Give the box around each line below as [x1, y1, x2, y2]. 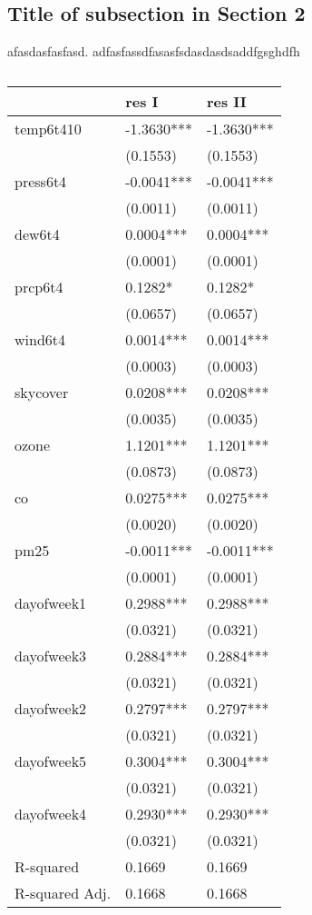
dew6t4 [15, 223, 60, 244]
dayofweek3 [15, 644, 87, 666]
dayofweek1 [15, 592, 87, 613]
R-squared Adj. [15, 881, 112, 903]
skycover [15, 381, 69, 403]
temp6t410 [15, 117, 82, 139]
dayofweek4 [15, 802, 87, 824]
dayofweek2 [15, 697, 87, 719]
